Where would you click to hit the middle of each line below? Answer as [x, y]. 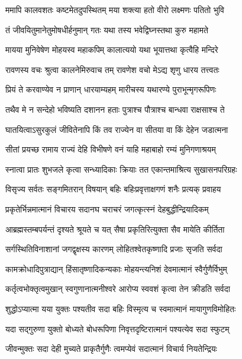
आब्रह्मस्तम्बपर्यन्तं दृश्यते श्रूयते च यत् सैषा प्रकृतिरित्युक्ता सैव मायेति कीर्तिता [115, 229]
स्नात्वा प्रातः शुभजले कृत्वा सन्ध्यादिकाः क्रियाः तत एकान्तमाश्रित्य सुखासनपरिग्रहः [121, 169]
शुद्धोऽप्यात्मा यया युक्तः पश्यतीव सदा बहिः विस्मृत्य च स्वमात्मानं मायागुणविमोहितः [121, 308]
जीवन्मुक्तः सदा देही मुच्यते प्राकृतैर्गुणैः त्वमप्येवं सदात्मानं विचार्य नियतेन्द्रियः [111, 349]
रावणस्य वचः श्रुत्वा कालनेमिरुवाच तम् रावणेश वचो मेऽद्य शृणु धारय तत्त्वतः [112, 69]
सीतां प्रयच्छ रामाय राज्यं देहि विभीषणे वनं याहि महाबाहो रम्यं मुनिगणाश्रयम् [111, 149]
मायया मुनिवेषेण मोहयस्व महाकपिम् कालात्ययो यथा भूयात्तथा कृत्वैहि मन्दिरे [112, 50]
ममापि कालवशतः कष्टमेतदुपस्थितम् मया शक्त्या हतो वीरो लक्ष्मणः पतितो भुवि [115, 9]
